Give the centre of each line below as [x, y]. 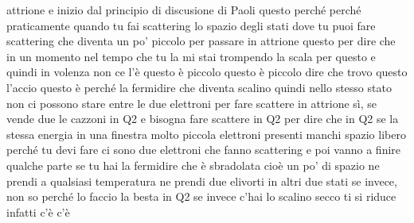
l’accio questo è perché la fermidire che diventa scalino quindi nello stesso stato [199, 87]
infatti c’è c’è [38, 211]
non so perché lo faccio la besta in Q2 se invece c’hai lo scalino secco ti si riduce [201, 196]
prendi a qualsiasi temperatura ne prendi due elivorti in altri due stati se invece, [202, 181]
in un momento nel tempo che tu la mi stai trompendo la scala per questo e [191, 56]
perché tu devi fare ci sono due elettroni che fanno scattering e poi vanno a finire [204, 150]
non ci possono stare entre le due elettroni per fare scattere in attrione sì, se [192, 103]
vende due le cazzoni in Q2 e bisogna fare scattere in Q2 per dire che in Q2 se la [203, 119]
